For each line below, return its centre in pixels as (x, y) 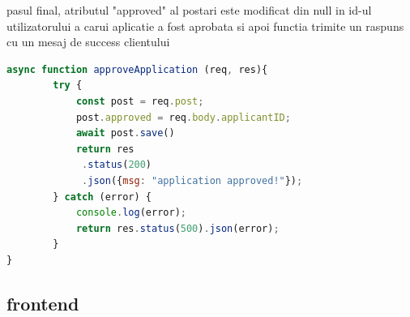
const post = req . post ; (140, 101)
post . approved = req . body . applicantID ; (183, 117)
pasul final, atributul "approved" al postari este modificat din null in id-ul (189, 10)
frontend (43, 303)
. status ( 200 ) (117, 165)
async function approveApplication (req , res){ (137, 69)
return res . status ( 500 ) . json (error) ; (177, 228)
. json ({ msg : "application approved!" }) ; (192, 180)
